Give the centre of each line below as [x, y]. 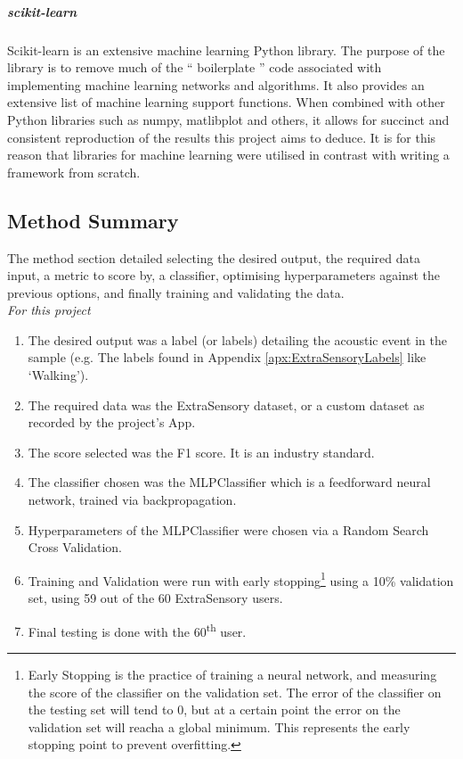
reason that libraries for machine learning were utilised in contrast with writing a [228, 155]
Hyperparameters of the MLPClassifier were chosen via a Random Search [228, 529]
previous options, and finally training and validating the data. [176, 292]
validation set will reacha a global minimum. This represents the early [219, 726]
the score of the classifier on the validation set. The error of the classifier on [235, 692]
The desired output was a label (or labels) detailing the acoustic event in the [237, 339]
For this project [49, 310]
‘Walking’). [58, 375]
